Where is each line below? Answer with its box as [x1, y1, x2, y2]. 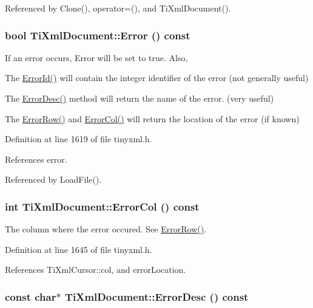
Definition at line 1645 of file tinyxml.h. [5, 243, 152, 255]
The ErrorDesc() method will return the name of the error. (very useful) [5, 92, 274, 104]
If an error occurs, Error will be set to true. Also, [5, 51, 188, 64]
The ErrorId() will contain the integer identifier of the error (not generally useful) [5, 71, 309, 84]
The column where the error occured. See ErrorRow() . [5, 223, 207, 235]
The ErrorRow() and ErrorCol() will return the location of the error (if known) [5, 112, 300, 125]
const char [5, 289, 56, 304]
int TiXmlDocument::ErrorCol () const [5, 198, 200, 214]
